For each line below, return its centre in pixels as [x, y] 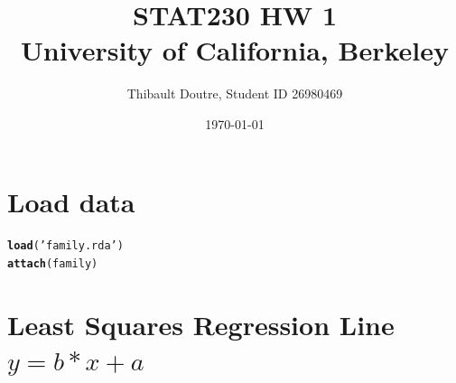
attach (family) [53, 264]
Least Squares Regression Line [201, 324]
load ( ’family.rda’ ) [65, 246]
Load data [71, 201]
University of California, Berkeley [235, 50]
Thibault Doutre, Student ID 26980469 [235, 93]
